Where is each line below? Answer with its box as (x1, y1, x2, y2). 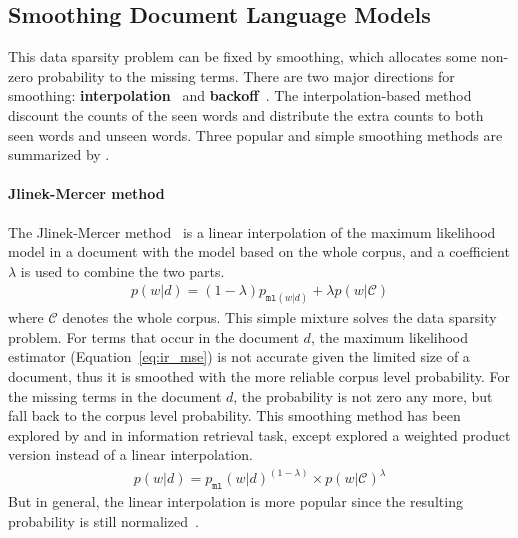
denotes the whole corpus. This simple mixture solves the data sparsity (62, 307, 497, 328)
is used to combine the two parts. (20, 260, 225, 281)
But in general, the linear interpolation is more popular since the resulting (8, 491, 463, 512)
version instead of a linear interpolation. (8, 444, 253, 465)
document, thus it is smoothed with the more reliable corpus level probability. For (8, 366, 510, 387)
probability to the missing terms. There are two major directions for (37, 65, 455, 86)
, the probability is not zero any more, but (233, 385, 493, 406)
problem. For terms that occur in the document (8, 326, 299, 347)
